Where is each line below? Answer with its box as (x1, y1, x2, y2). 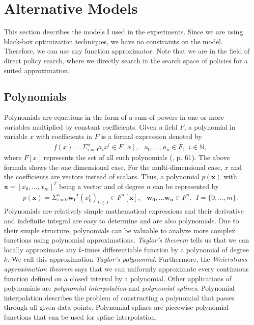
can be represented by (153, 181, 219, 191)
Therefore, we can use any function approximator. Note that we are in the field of (4, 46, 250, 56)
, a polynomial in (184, 121, 236, 132)
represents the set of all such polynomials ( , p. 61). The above (43, 152, 230, 162)
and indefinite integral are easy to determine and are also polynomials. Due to (4, 215, 239, 225)
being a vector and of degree (59, 181, 144, 191)
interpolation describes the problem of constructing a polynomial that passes (4, 292, 235, 302)
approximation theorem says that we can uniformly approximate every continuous (4, 263, 249, 273)
